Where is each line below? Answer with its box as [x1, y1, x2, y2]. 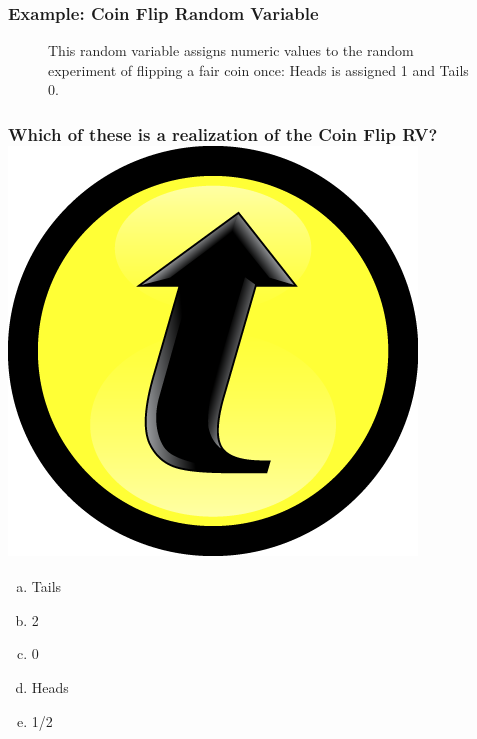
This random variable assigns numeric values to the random [48, 40, 414, 61]
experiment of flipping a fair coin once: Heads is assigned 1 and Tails [48, 59, 469, 80]
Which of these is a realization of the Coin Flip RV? [8, 121, 438, 146]
